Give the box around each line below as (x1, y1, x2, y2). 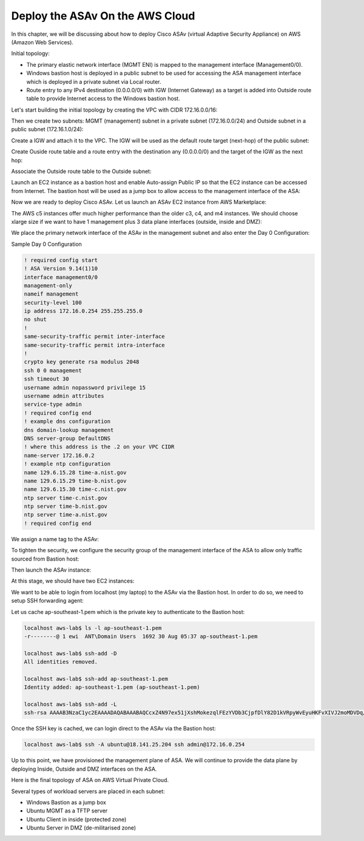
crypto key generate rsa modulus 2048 (24, 359, 140, 365)
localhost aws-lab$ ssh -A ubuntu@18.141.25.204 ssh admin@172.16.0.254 (24, 741, 245, 748)
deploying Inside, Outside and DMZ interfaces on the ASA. (11, 765, 157, 772)
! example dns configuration (24, 418, 111, 425)
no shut (24, 316, 47, 323)
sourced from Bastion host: (11, 555, 79, 562)
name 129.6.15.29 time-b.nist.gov (24, 477, 127, 484)
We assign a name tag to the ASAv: (11, 535, 99, 542)
